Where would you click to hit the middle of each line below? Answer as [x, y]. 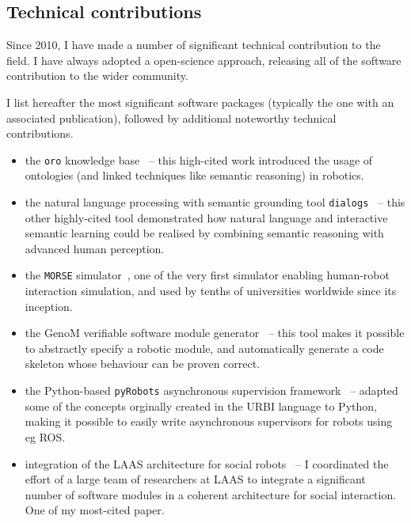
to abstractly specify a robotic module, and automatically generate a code [204, 348]
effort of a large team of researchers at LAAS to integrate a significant [195, 479]
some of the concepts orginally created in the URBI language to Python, [201, 406]
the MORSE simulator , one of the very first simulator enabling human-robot [207, 275]
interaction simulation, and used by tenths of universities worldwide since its [211, 291]
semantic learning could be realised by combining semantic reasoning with [204, 233]
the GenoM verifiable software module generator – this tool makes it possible [215, 333]
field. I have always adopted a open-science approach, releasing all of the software [204, 60]
